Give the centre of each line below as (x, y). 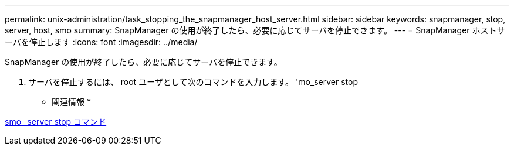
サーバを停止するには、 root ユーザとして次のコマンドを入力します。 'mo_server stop (193, 82)
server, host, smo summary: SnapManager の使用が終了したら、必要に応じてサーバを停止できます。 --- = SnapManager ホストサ (255, 30)
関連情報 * (71, 102)
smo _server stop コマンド (56, 122)
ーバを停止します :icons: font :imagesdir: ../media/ (101, 42)
